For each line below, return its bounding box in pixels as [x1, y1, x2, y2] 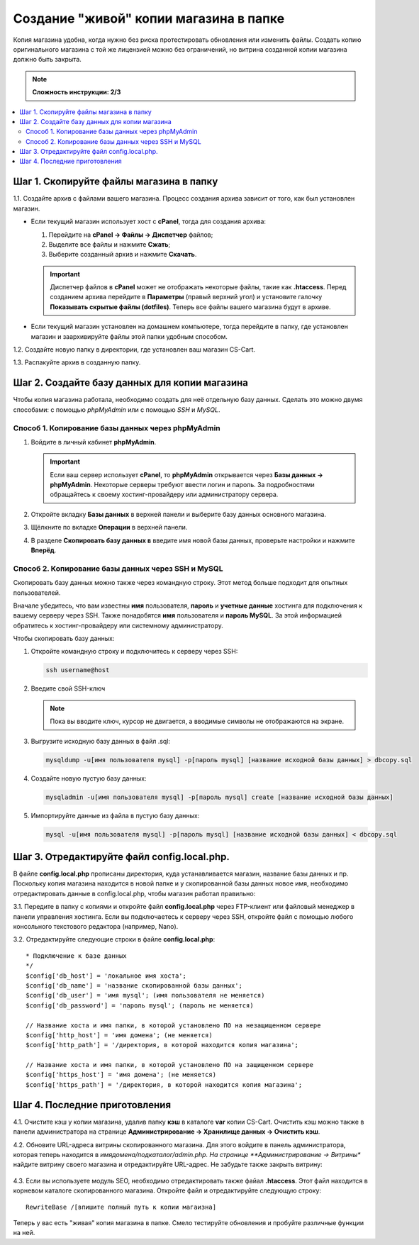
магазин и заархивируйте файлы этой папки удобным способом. [30, 332, 228, 340]
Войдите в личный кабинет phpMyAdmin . [30, 437, 157, 446]
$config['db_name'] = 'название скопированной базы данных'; [26, 981, 242, 989]
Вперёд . [30, 546, 57, 554]
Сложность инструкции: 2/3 [32, 88, 121, 96]
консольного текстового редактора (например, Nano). [13, 922, 179, 930]
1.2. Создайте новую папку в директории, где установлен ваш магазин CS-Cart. [13, 345, 255, 354]
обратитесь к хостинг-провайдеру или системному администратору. [13, 621, 223, 630]
